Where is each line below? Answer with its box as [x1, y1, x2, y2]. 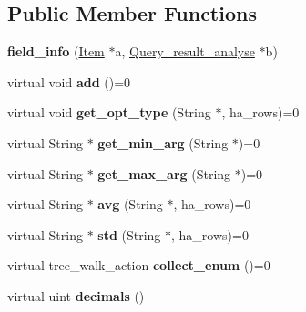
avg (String [97, 195, 163, 214]
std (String [97, 225, 161, 244]
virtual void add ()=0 [7, 72, 131, 91]
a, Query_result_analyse [115, 42, 255, 61]
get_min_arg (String [97, 133, 229, 152]
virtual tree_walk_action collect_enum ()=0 [7, 256, 270, 275]
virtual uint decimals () [7, 286, 145, 305]
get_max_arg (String [97, 164, 231, 183]
